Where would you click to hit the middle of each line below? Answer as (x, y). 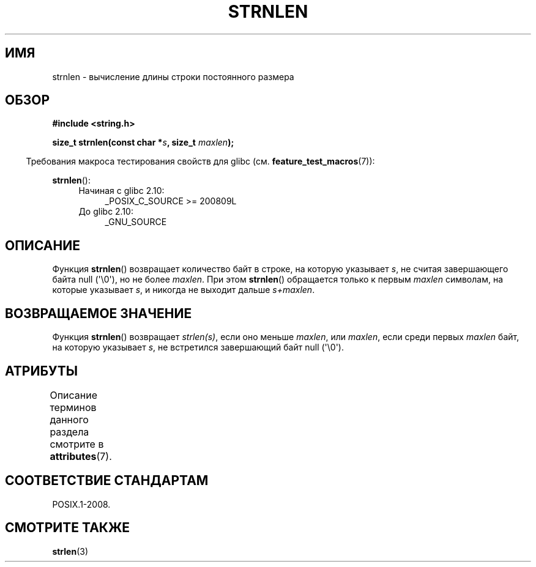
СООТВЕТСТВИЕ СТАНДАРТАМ (107, 481)
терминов (73, 407)
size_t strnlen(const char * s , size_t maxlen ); (143, 143)
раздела (69, 432)
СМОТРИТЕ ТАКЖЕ (68, 528)
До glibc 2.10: (106, 212)
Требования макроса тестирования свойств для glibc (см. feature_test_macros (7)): (200, 161)
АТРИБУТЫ (42, 371)
